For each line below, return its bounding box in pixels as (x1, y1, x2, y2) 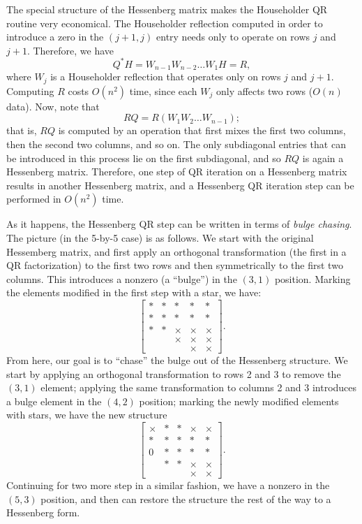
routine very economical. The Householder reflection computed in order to (6, 15, 323, 30)
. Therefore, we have (27, 43, 114, 57)
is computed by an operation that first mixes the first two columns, (58, 123, 346, 138)
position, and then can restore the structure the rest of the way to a (40, 491, 331, 506)
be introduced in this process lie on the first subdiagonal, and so (6, 150, 281, 165)
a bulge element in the (6, 393, 102, 408)
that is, (6, 123, 37, 138)
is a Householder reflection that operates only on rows (50, 69, 281, 84)
